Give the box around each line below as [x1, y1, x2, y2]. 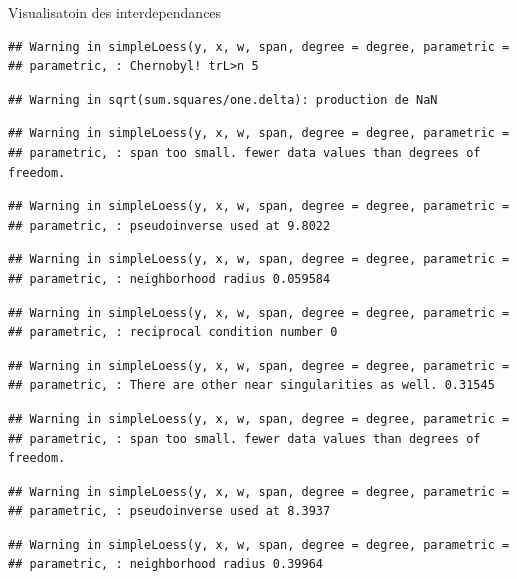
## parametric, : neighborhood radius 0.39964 [8, 557, 323, 572]
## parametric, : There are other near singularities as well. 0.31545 [8, 378, 495, 393]
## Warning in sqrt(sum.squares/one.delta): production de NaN [8, 92, 438, 107]
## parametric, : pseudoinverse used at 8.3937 [8, 504, 331, 519]
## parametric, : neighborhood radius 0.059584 [8, 271, 331, 286]
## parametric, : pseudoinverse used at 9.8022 [8, 218, 331, 233]
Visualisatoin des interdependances [8, 2, 222, 22]
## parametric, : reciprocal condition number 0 [8, 325, 338, 340]
